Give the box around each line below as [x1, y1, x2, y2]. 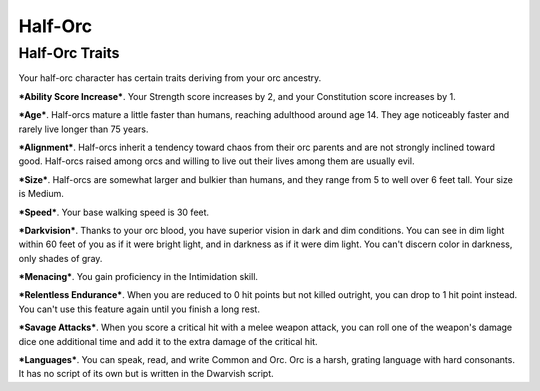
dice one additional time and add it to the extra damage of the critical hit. [18, 335, 319, 347]
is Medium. [18, 188, 65, 200]
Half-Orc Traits [18, 44, 120, 62]
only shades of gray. [18, 252, 103, 264]
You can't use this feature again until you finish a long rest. [18, 303, 260, 315]
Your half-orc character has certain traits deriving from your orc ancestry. [18, 72, 322, 84]
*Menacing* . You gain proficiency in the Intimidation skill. [18, 271, 259, 283]
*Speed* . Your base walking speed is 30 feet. [18, 206, 210, 218]
